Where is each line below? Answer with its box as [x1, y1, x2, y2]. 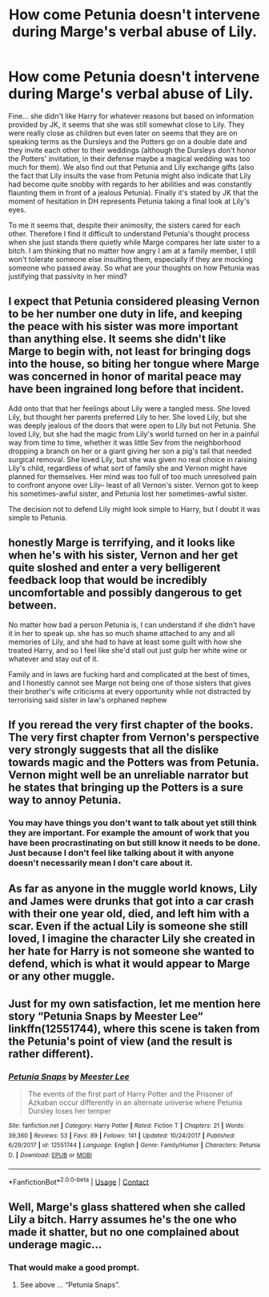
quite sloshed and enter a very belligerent [8, 561, 221, 574]
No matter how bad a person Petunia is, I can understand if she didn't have [8, 619, 255, 630]
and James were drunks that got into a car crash [8, 895, 255, 908]
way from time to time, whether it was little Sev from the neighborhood [8, 437, 242, 447]
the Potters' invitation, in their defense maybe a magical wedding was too [8, 154, 251, 163]
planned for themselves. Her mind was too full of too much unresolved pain [8, 471, 257, 481]
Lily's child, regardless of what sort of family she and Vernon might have [8, 463, 247, 473]
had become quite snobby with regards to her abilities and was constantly [8, 179, 252, 189]
